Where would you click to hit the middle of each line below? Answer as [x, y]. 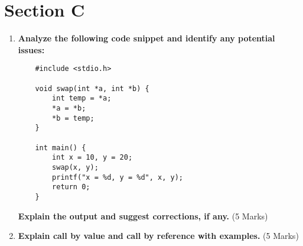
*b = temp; [73, 118]
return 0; [71, 187]
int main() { [61, 148]
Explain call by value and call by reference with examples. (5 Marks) [158, 236]
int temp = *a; [82, 98]
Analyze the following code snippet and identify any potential [146, 38]
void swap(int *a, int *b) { [92, 88]
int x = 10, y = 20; [92, 158]
